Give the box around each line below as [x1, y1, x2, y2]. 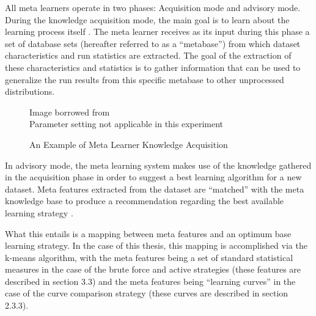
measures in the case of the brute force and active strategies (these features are [5, 263, 301, 276]
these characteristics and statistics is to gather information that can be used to [5, 61, 301, 73]
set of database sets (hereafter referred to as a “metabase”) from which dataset [5, 37, 301, 50]
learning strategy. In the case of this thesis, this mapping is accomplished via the [5, 239, 307, 252]
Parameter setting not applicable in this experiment [29, 117, 224, 130]
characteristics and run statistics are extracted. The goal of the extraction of [5, 49, 292, 62]
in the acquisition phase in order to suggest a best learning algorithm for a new [5, 171, 302, 183]
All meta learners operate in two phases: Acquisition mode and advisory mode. [5, 1, 301, 13]
